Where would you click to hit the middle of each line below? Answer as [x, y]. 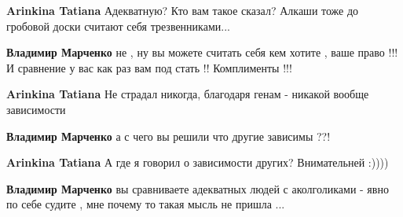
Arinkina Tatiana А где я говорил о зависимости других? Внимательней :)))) [198, 162]
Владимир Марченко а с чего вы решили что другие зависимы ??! [169, 136]
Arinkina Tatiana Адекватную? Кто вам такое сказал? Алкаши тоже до [183, 10]
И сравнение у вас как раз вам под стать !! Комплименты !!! [149, 67]
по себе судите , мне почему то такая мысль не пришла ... [146, 204]
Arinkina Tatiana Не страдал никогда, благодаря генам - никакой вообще [188, 94]
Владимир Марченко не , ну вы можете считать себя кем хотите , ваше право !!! [202, 52]
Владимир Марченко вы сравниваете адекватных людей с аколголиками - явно [198, 188]
